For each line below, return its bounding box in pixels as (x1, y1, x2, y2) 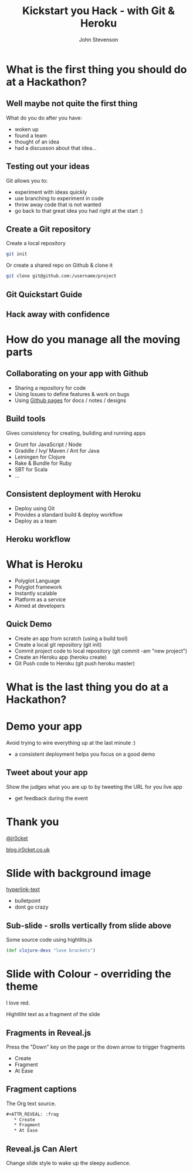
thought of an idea (14, 138, 60, 145)
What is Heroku (6, 558, 83, 571)
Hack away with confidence (6, 309, 110, 319)
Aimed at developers (14, 602, 65, 609)
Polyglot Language (14, 577, 60, 584)
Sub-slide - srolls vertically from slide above (6, 920, 172, 930)
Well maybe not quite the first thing (6, 99, 138, 109)
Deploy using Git (14, 504, 55, 512)
